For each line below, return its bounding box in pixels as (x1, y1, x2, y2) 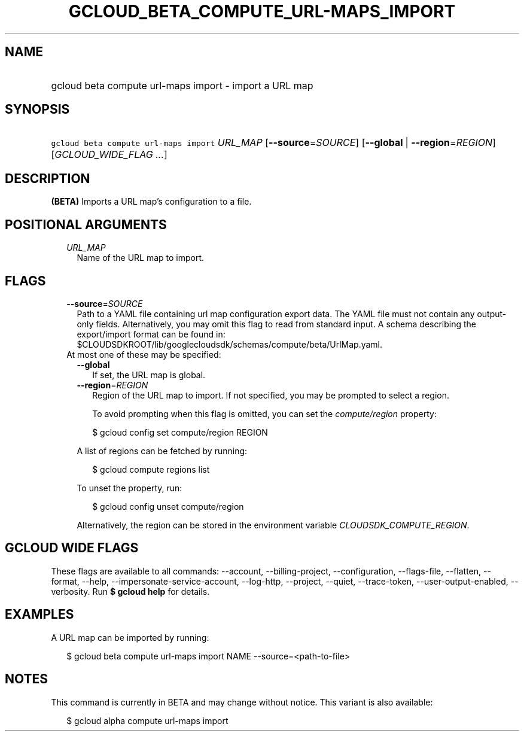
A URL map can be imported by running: (51, 632, 209, 643)
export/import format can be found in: (77, 329, 226, 339)
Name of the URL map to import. (77, 253, 205, 263)
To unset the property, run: (77, 482, 182, 493)
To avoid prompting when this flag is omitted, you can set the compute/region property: (92, 408, 437, 419)
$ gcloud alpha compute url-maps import (66, 715, 229, 726)
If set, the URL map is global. (92, 369, 206, 380)
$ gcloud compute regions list (92, 464, 210, 475)
